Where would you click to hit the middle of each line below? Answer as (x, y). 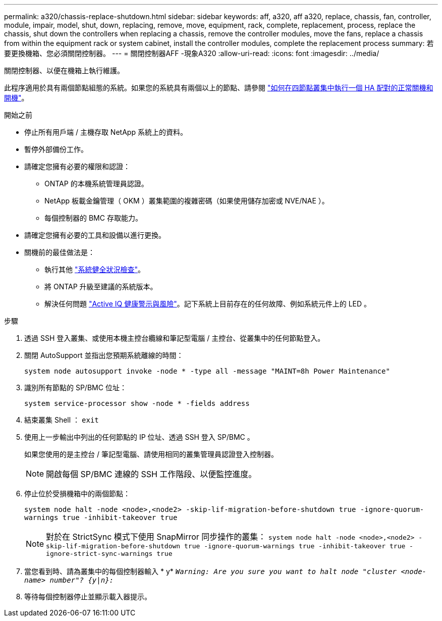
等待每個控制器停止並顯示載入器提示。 (88, 597)
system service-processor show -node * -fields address (137, 403)
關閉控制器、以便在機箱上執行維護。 (64, 70)
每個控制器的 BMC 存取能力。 (93, 218)
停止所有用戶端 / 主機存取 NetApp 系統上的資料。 (106, 132)
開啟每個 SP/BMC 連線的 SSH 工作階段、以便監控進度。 (151, 474)
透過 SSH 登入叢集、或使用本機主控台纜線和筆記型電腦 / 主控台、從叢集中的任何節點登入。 (175, 338)
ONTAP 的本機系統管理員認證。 (96, 184)
